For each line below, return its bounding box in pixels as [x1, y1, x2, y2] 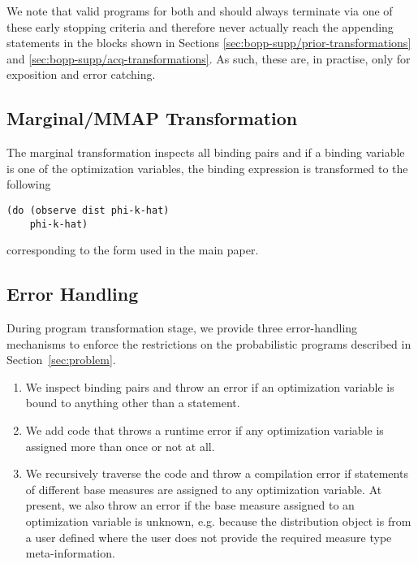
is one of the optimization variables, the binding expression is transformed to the [6, 159, 408, 176]
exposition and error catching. [6, 66, 156, 83]
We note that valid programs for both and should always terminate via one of [6, 2, 393, 19]
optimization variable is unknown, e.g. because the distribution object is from [25, 513, 412, 529]
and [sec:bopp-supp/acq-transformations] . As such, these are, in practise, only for [6, 50, 411, 67]
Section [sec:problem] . [6, 351, 116, 368]
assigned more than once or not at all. [25, 437, 215, 454]
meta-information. [25, 544, 115, 562]
